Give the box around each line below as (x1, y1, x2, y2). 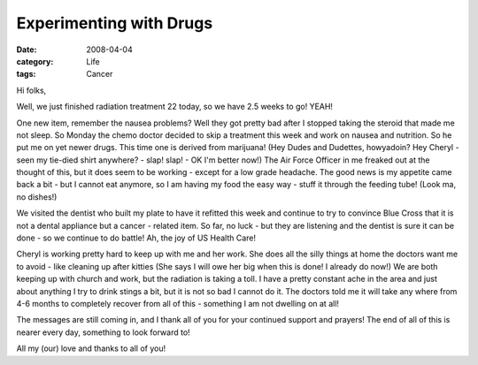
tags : (16, 69, 36, 80)
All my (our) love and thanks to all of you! (16, 343, 166, 354)
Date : (16, 44, 37, 55)
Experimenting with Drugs (16, 13, 213, 33)
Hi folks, (16, 85, 47, 95)
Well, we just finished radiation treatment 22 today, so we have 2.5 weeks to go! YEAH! (16, 102, 334, 112)
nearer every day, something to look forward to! (16, 327, 190, 338)
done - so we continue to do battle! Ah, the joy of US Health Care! (16, 232, 257, 243)
